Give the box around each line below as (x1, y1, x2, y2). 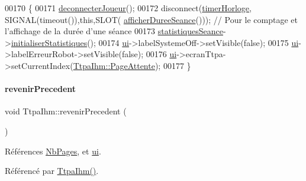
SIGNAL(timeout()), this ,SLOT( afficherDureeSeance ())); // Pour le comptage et (5, 13, 298, 25)
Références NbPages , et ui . (5, 144, 101, 157)
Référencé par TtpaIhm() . (5, 164, 99, 177)
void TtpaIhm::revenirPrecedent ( (5, 105, 127, 117)
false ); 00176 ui (121, 48, 177, 60)
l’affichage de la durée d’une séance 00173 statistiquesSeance (5, 25, 223, 37)
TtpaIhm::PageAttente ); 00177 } (73, 59, 191, 71)
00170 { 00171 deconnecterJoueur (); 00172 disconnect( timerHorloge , (5, 2, 252, 14)
